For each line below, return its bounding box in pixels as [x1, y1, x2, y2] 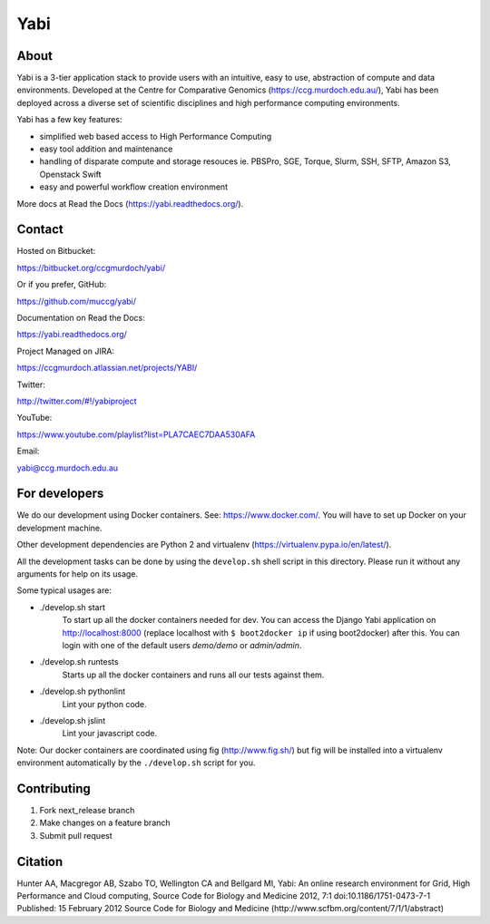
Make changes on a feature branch [39, 817, 171, 829]
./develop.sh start [39, 601, 106, 612]
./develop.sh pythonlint [39, 686, 126, 697]
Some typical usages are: [16, 585, 113, 596]
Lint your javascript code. [62, 728, 158, 739]
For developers [16, 486, 104, 501]
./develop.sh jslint [39, 715, 106, 725]
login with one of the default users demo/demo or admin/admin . [62, 639, 302, 650]
